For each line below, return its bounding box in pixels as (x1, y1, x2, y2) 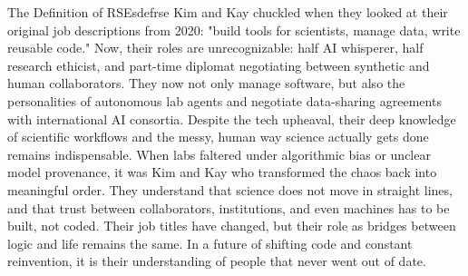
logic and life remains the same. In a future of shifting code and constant (7, 233, 413, 252)
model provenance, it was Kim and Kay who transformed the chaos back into (7, 163, 437, 182)
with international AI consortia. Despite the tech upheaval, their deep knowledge (7, 109, 456, 128)
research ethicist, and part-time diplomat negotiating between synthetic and (7, 55, 430, 74)
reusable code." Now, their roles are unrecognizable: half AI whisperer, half (7, 38, 424, 57)
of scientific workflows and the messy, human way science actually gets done (7, 127, 429, 146)
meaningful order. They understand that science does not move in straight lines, (7, 180, 453, 199)
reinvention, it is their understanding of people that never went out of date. (7, 251, 426, 271)
